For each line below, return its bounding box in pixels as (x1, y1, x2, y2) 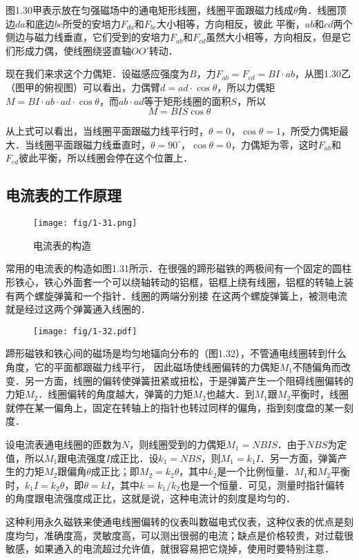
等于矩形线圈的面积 (144, 93, 231, 108)
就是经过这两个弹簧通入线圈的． (6, 302, 151, 316)
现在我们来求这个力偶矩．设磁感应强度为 (6, 66, 189, 81)
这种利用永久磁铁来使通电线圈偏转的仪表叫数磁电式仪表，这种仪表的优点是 (6, 514, 344, 528)
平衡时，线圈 (291, 387, 349, 401)
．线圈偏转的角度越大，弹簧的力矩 (38, 387, 193, 401)
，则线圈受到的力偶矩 (129, 436, 226, 451)
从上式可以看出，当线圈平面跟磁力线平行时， (6, 124, 208, 138)
